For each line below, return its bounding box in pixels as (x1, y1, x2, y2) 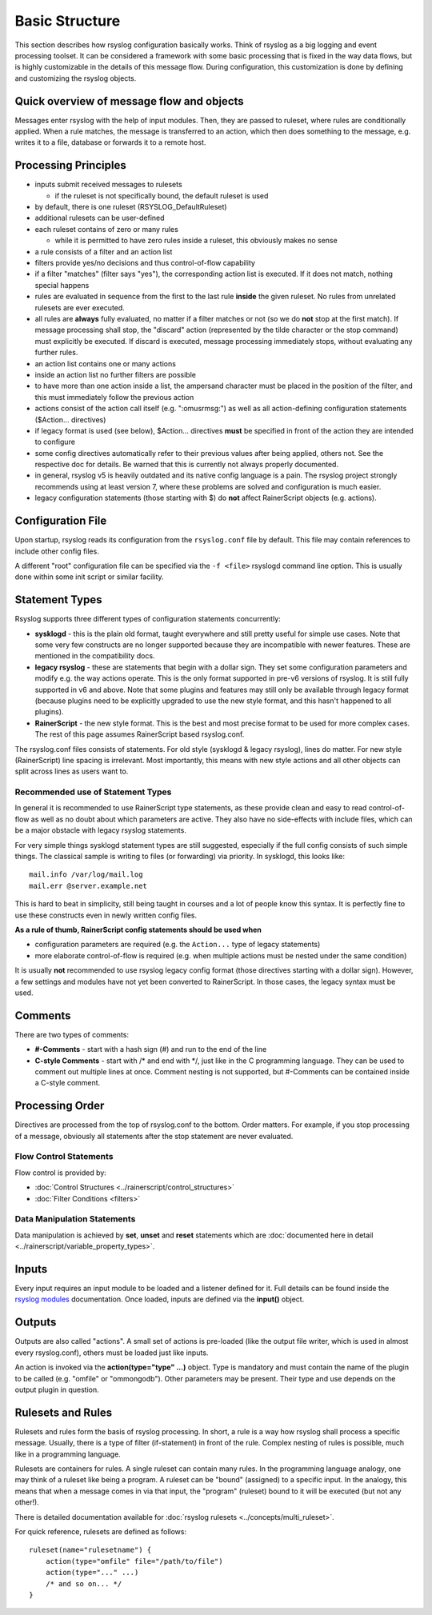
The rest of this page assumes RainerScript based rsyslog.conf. (34, 730, 245, 739)
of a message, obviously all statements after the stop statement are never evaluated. (14, 1131, 294, 1141)
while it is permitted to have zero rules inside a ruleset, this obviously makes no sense (54, 236, 338, 246)
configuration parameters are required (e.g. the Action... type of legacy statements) (34, 940, 321, 949)
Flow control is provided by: (14, 1168, 107, 1177)
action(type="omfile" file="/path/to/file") (45, 1557, 223, 1565)
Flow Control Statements (14, 1151, 114, 1162)
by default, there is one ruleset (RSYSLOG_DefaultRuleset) (34, 202, 227, 212)
